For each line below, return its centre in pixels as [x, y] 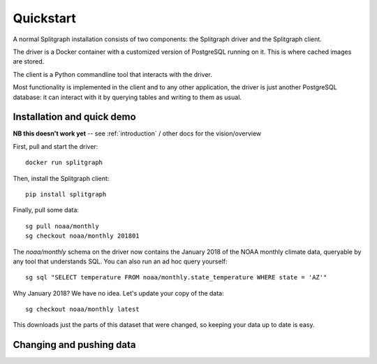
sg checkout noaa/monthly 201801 [82, 236]
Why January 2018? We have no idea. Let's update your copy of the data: [118, 293]
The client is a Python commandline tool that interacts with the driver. [113, 74]
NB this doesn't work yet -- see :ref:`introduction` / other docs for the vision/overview [137, 133]
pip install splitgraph [66, 194]
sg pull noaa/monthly [62, 226]
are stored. [29, 61]
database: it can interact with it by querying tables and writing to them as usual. [127, 97]
